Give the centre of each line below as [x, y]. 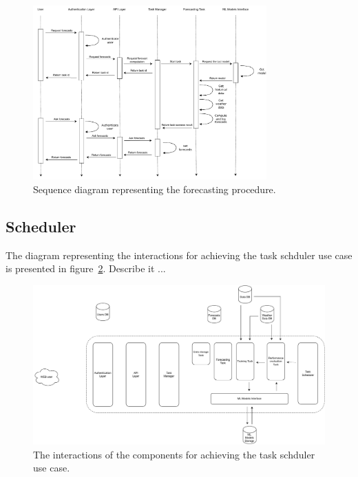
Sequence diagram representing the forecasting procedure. [155, 189]
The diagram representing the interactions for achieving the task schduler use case [179, 255]
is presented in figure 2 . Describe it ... [86, 268]
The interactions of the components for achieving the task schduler [174, 454]
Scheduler [41, 226]
